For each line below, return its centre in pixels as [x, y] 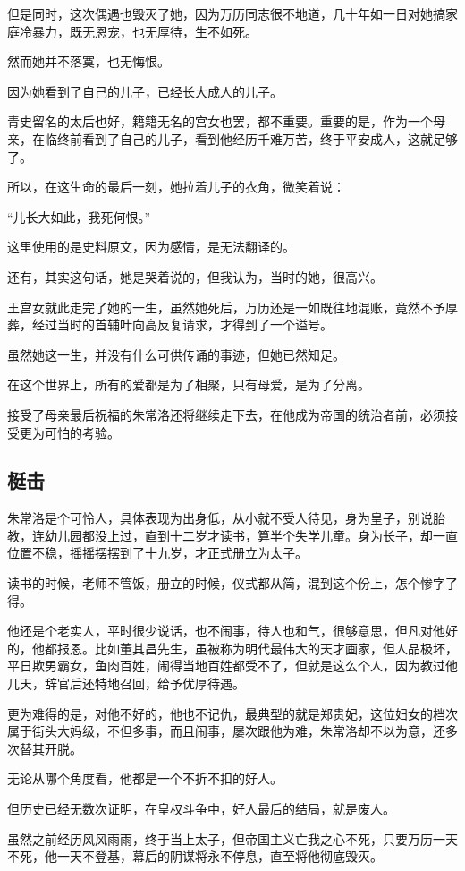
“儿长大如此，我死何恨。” [79, 216]
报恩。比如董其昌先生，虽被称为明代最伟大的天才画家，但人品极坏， [257, 648]
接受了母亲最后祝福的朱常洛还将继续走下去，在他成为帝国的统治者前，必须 [226, 414]
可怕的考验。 [82, 432]
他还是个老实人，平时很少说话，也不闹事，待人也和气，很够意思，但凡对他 [226, 631]
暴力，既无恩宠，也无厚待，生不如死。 [144, 31]
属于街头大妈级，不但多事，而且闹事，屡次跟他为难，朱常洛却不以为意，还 [226, 731]
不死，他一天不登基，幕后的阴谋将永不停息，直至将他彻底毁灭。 [195, 856]
